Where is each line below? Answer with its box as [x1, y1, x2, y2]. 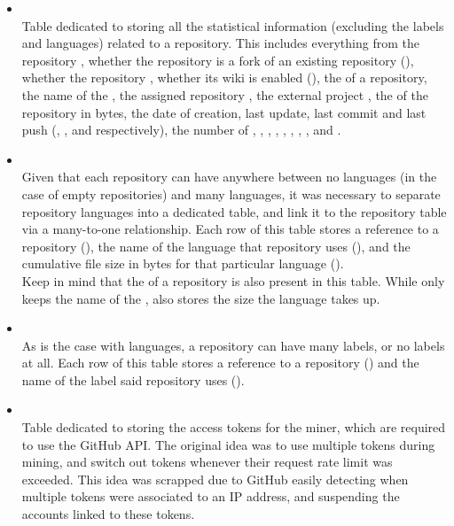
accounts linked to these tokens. [21, 505, 195, 523]
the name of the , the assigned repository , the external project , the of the [21, 85, 428, 104]
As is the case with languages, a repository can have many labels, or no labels [21, 336, 445, 354]
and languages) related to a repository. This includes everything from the [21, 34, 419, 52]
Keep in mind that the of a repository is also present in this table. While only [21, 271, 445, 290]
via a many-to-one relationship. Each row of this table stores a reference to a [21, 220, 439, 238]
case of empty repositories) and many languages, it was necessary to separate [21, 184, 441, 203]
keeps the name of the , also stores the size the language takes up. [21, 289, 380, 307]
